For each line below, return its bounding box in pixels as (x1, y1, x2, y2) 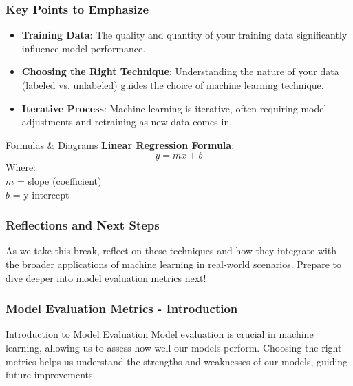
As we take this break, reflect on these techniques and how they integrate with (6, 243, 337, 258)
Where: (6, 160, 36, 174)
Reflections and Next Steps (6, 216, 160, 234)
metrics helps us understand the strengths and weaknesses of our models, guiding (6, 354, 348, 368)
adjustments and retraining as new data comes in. (21, 114, 233, 129)
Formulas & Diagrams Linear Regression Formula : (6, 137, 235, 152)
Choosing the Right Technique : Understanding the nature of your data (21, 64, 339, 79)
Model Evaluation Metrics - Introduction (6, 300, 238, 317)
